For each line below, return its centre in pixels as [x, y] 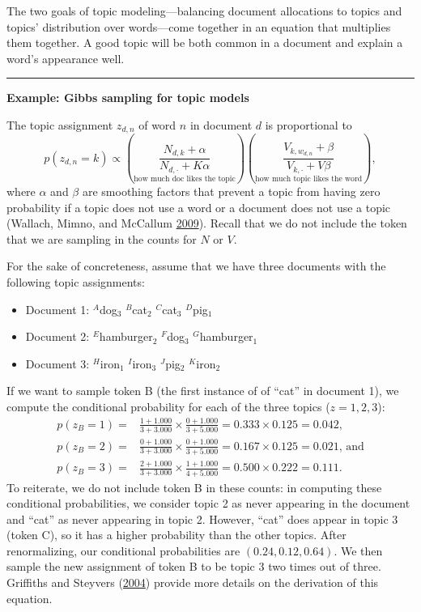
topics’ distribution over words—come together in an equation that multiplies [199, 26]
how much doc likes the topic [185, 179]
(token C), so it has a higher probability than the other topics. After [176, 535]
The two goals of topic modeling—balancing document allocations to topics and [204, 11]
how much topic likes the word [309, 179]
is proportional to [308, 124]
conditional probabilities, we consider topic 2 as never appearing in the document [208, 503]
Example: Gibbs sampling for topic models [128, 98]
